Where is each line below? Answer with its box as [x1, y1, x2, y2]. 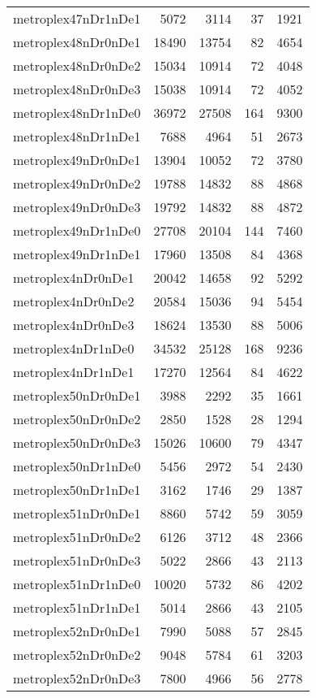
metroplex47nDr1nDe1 [13, 9, 141, 28]
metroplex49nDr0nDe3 [13, 197, 141, 216]
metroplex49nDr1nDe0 [13, 221, 141, 240]
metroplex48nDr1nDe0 [13, 103, 141, 122]
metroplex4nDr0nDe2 [13, 292, 135, 310]
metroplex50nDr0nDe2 [13, 410, 141, 428]
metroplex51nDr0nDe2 [13, 527, 141, 546]
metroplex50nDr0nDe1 [13, 386, 141, 405]
